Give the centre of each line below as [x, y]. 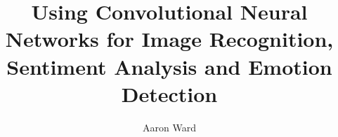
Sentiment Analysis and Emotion [169, 66]
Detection [169, 93]
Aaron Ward [169, 127]
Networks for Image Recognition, [169, 39]
